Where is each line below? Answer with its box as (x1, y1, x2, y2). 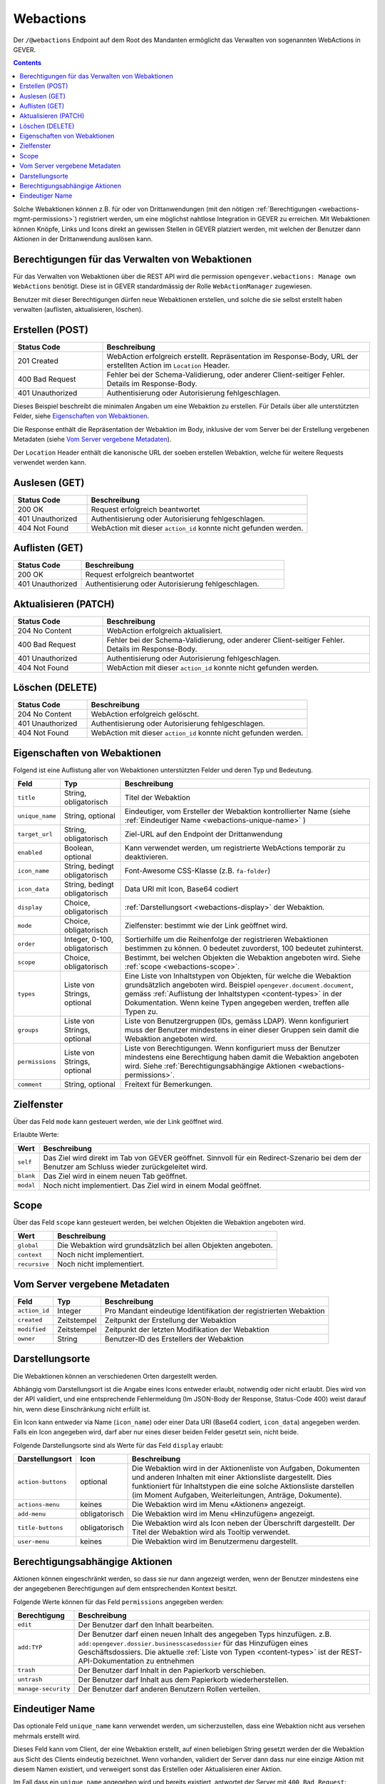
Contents (13, 59, 42, 67)
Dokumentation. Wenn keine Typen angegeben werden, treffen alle (124, 998, 349, 1008)
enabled (17, 848, 43, 856)
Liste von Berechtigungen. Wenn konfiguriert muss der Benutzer (124, 1043, 341, 1053)
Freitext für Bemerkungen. (124, 1080, 213, 1090)
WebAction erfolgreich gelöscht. (91, 709, 200, 719)
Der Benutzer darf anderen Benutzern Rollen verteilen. (78, 1684, 261, 1694)
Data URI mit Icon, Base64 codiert (124, 884, 239, 894)
